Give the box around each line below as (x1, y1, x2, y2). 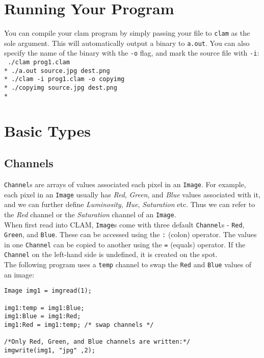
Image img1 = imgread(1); (4, 287, 92, 295)
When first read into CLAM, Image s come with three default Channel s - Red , (4, 219, 245, 229)
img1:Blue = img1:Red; (4, 313, 81, 320)
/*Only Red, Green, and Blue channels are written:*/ (4, 338, 191, 346)
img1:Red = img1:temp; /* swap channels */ (4, 321, 154, 329)
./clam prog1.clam (8, 59, 70, 66)
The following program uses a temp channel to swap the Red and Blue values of (4, 259, 252, 270)
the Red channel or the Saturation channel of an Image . (4, 209, 176, 219)
